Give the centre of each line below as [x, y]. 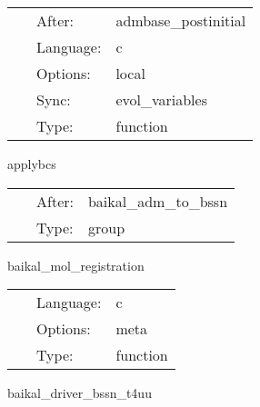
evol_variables [161, 99]
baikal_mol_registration [76, 265]
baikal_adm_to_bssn [158, 201]
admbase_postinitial [181, 20]
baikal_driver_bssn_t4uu [80, 393]
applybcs [32, 164]
